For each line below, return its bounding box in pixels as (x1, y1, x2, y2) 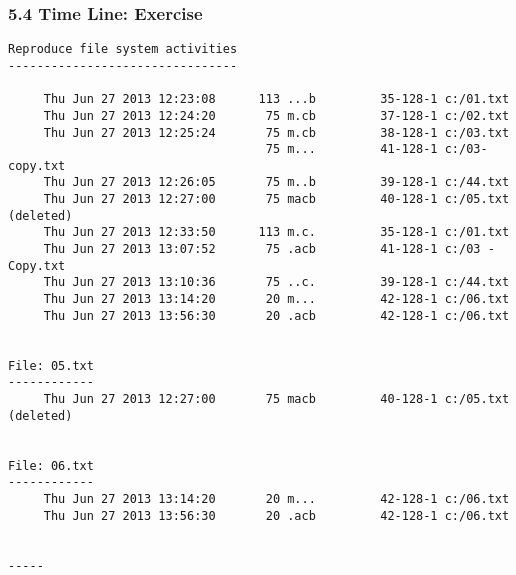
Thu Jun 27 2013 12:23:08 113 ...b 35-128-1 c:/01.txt (43, 92, 510, 107)
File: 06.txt (8, 458, 94, 473)
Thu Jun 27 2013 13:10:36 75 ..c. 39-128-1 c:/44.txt (43, 275, 510, 290)
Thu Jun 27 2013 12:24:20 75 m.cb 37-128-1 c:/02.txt (43, 108, 510, 123)
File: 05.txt (8, 358, 94, 373)
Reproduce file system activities (8, 42, 238, 57)
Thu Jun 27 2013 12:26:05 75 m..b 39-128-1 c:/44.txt (43, 175, 510, 190)
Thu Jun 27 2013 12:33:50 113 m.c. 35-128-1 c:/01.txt (43, 225, 510, 240)
